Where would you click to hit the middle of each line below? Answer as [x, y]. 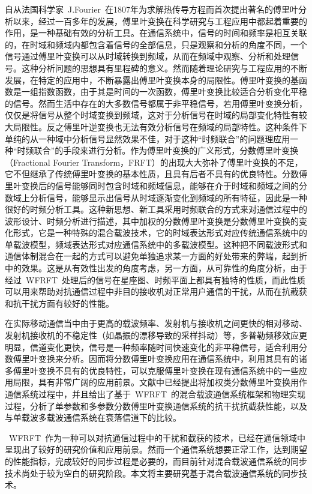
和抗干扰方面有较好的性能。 [59, 303]
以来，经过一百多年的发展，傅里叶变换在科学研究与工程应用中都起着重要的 [160, 21]
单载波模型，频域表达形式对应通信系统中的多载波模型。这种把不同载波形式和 [156, 244]
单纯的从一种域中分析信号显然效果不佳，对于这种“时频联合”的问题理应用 [148, 138]
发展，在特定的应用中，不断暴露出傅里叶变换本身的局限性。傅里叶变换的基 [152, 80]
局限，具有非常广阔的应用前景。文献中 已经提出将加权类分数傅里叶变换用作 [160, 382]
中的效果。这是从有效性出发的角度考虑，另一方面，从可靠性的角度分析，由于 [156, 268]
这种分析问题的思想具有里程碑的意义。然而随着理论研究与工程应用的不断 [164, 68]
